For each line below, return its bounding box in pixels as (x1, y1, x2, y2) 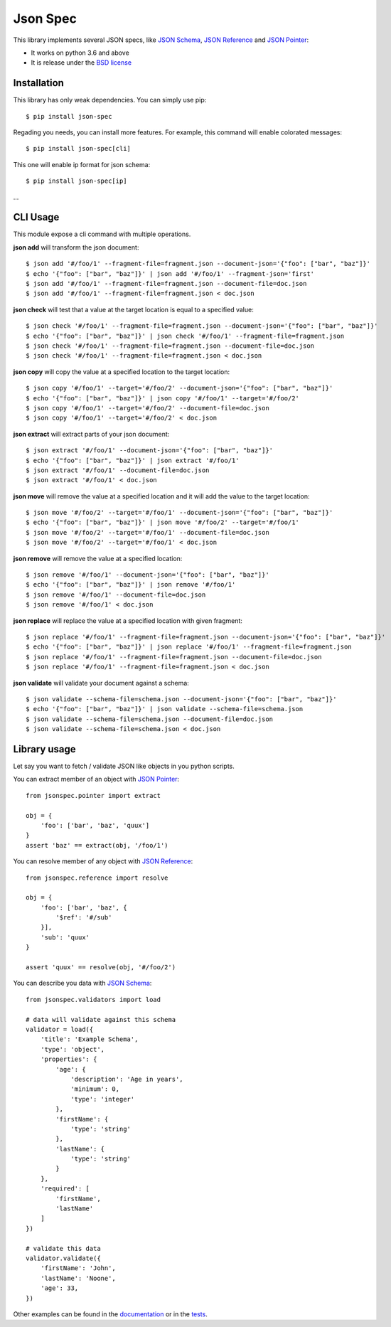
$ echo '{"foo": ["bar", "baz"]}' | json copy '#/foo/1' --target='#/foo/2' (26, 394, 300, 402)
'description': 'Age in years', (70, 1075, 184, 1083)
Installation (13, 77, 64, 89)
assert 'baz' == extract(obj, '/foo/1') (26, 841, 168, 849)
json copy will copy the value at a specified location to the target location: (13, 367, 230, 376)
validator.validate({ (26, 1254, 101, 1262)
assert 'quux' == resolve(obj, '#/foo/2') (26, 964, 176, 971)
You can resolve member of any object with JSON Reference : (13, 857, 193, 865)
